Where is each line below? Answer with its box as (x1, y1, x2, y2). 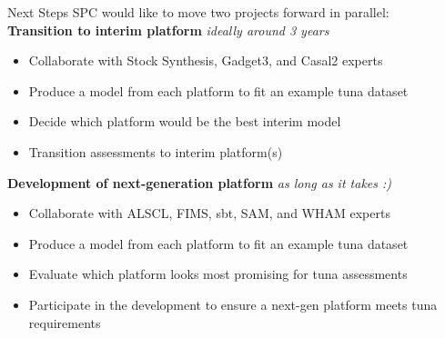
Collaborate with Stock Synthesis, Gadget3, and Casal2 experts (28, 51, 383, 70)
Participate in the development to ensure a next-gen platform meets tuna (28, 294, 438, 313)
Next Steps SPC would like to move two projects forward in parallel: (7, 3, 389, 21)
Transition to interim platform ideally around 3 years (7, 20, 329, 39)
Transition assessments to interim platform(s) (28, 142, 283, 161)
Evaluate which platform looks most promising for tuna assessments (28, 264, 408, 283)
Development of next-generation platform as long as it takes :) (7, 173, 392, 192)
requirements (28, 313, 101, 332)
